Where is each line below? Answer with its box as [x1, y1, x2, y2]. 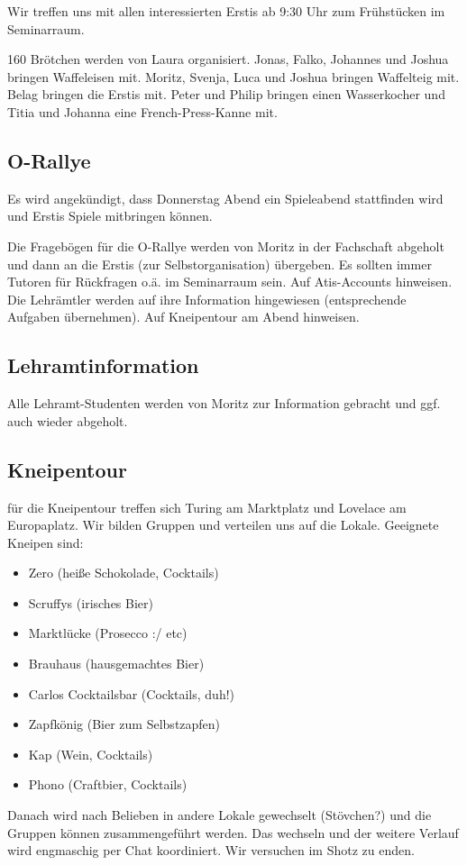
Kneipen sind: [7, 533, 84, 551]
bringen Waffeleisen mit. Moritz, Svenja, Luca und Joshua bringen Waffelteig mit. [7, 67, 460, 86]
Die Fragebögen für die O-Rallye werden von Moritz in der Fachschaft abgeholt [7, 236, 444, 255]
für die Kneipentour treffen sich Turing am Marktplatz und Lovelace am [7, 497, 407, 516]
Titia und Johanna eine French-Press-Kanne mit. [7, 102, 278, 121]
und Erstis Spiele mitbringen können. [7, 206, 213, 225]
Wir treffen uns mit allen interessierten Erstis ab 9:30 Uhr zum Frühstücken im [7, 2, 445, 20]
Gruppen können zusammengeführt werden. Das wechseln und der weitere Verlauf [7, 823, 459, 842]
